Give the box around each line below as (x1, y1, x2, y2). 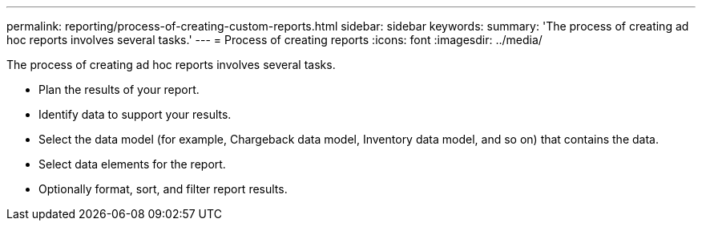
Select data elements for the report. (38, 157, 226, 171)
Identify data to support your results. (38, 107, 232, 121)
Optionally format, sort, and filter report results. (38, 182, 288, 196)
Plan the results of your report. (38, 83, 200, 96)
